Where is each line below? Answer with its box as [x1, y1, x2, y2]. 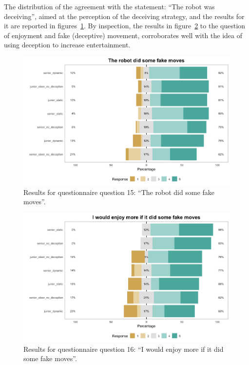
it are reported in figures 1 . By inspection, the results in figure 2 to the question [4, 21, 246, 31]
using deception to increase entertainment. [4, 40, 131, 50]
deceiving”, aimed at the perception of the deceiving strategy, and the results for [4, 11, 245, 21]
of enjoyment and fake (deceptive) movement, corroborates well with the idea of [4, 30, 242, 40]
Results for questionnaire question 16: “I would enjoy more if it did [23, 344, 224, 354]
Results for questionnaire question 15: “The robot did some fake [23, 187, 214, 197]
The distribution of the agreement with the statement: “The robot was [4, 1, 215, 11]
